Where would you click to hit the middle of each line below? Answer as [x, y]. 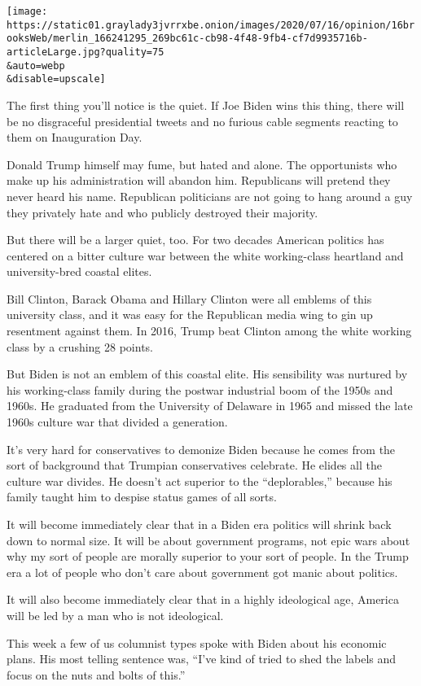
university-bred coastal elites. [79, 271]
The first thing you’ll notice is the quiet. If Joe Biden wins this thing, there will [206, 105]
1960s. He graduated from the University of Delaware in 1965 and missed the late [210, 406]
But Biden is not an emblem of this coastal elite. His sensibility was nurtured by [207, 374]
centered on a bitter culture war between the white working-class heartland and [205, 255]
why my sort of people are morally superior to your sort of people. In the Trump [208, 556]
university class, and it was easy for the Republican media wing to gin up [190, 315]
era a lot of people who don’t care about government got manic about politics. [202, 572]
